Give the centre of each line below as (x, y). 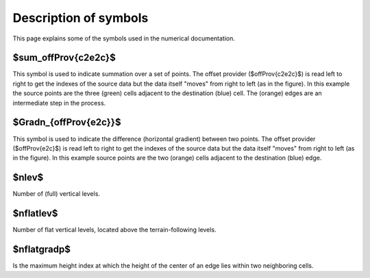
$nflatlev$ (35, 213)
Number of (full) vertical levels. (57, 194)
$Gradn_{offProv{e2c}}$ (67, 122)
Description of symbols (81, 18)
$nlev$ (28, 178)
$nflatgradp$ (42, 249)
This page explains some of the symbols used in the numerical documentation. (124, 38)
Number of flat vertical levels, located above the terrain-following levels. (114, 230)
